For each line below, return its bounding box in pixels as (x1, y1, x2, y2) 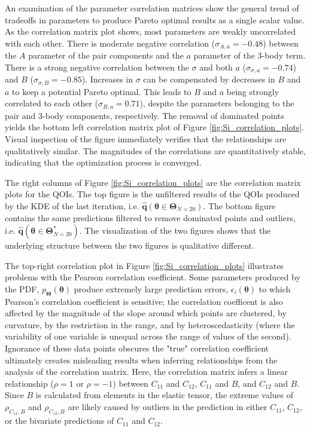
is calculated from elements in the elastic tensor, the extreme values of (35, 389, 294, 401)
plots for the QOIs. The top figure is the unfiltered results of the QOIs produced (5, 188, 300, 200)
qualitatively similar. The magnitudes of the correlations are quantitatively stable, (5, 144, 306, 157)
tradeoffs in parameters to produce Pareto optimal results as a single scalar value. (5, 13, 305, 26)
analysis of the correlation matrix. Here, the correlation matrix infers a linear (5, 365, 288, 378)
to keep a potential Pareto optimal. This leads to (12, 85, 192, 97)
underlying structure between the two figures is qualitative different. (5, 239, 254, 252)
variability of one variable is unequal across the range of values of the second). (5, 330, 291, 343)
